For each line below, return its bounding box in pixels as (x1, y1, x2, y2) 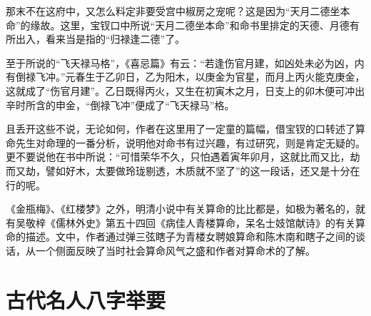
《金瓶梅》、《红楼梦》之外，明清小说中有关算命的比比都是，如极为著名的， (6, 201, 355, 216)
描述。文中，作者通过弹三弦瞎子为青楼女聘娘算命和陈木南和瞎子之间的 (25, 229, 355, 244)
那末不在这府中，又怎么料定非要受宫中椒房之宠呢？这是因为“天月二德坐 (6, 4, 340, 18)
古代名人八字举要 (6, 285, 166, 314)
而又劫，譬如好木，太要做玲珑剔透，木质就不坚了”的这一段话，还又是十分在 (6, 163, 360, 178)
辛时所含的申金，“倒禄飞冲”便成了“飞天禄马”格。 (6, 97, 235, 112)
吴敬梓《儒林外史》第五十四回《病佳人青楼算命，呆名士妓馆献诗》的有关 (15, 215, 355, 230)
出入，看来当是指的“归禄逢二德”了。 (15, 31, 185, 46)
